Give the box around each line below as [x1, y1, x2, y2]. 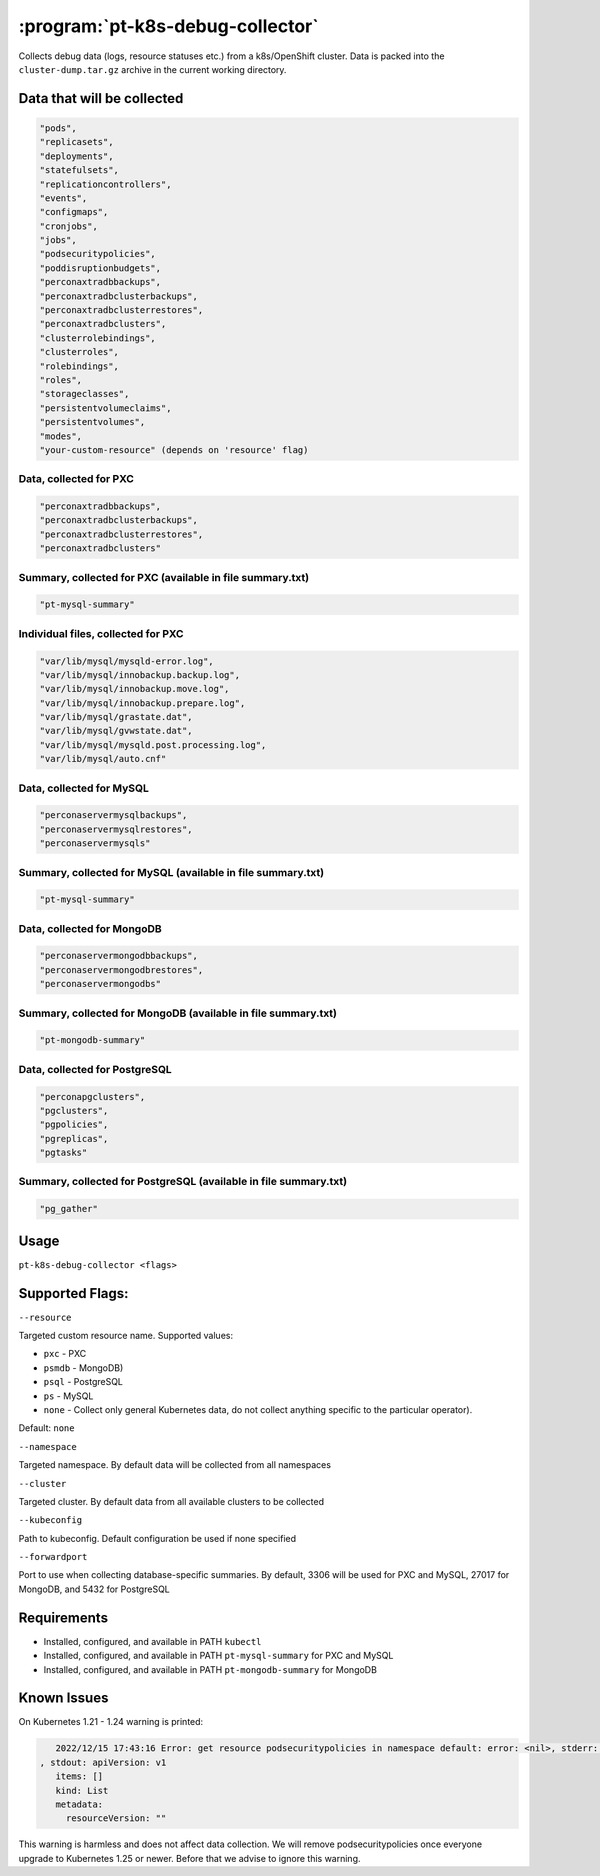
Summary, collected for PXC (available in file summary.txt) [18, 570, 310, 584]
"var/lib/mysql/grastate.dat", [39, 711, 194, 723]
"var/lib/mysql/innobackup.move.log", [39, 683, 230, 695]
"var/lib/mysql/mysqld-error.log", [39, 655, 214, 667]
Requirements [18, 1609, 109, 1626]
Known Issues [18, 1690, 109, 1707]
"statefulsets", [39, 165, 120, 176]
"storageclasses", [39, 388, 130, 400]
